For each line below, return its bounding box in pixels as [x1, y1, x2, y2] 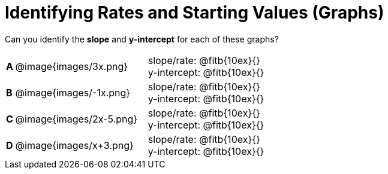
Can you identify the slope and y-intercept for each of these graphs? [5, 33, 279, 44]
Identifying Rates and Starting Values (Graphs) [5, 2, 384, 23]
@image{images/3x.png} [15, 60, 128, 72]
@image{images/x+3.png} [15, 139, 134, 151]
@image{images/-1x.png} [15, 86, 131, 99]
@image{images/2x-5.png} [15, 112, 138, 125]
